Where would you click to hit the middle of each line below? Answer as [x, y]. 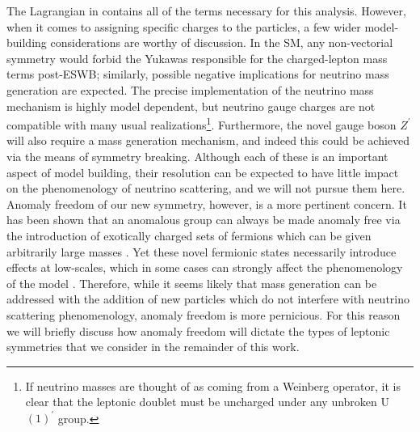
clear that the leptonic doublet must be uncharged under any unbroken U [208, 402]
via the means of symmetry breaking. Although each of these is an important [197, 156]
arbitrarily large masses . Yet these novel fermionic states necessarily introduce [202, 251]
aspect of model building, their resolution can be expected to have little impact [203, 172]
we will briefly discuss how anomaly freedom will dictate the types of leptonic [198, 330]
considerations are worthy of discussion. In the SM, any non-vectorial [222, 42]
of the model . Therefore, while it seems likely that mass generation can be [192, 283]
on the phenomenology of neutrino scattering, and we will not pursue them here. [206, 188]
